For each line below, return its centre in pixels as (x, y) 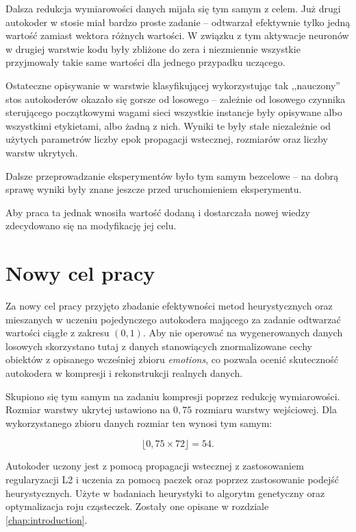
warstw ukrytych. (42, 152)
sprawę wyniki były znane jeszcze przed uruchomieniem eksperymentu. (154, 189)
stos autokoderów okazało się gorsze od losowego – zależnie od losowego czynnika (176, 99)
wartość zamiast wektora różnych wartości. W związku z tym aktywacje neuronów (177, 35)
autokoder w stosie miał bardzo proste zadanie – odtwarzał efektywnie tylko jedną (178, 22)
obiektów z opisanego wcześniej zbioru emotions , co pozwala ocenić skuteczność (172, 359)
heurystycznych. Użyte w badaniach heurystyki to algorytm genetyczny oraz (165, 493)
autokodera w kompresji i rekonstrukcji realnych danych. (124, 373)
